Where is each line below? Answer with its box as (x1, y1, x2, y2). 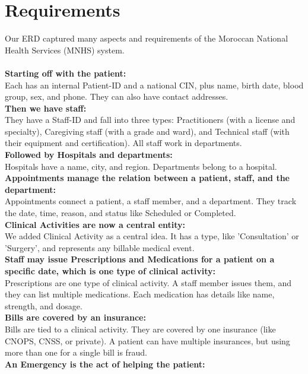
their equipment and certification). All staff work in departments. (5, 137, 242, 149)
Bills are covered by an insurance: (5, 311, 146, 324)
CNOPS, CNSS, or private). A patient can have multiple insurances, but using (5, 334, 290, 347)
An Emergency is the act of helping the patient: (5, 357, 205, 370)
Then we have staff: (5, 102, 87, 114)
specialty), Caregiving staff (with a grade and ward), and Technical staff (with (5, 125, 290, 137)
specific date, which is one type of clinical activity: (5, 265, 215, 277)
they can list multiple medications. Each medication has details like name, (5, 288, 275, 300)
